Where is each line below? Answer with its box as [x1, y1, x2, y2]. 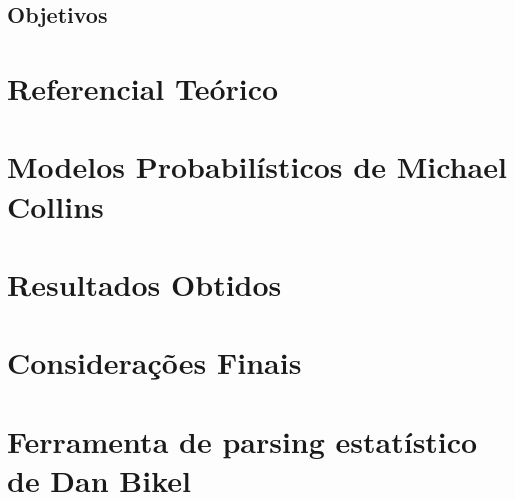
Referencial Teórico [7, 67, 279, 108]
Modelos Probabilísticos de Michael [7, 146, 507, 187]
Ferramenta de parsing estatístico [7, 420, 478, 461]
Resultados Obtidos [7, 263, 282, 304]
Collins [7, 185, 104, 226]
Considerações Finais [7, 342, 302, 383]
